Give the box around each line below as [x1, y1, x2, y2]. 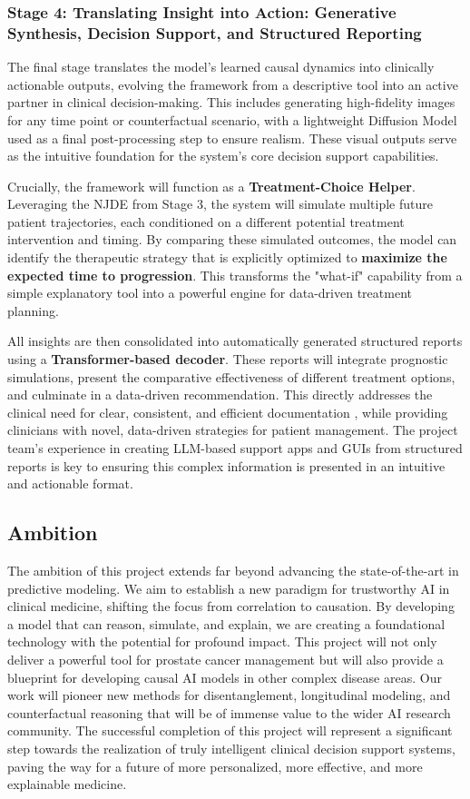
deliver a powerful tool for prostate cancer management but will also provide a [7, 649, 444, 668]
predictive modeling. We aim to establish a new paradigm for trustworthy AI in [7, 578, 450, 597]
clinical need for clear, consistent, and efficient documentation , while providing [7, 402, 448, 421]
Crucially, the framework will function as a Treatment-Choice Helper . [7, 176, 416, 195]
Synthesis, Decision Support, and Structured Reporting [7, 21, 422, 44]
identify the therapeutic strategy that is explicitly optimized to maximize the [7, 248, 447, 267]
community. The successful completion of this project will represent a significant [7, 721, 453, 740]
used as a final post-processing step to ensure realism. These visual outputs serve [7, 128, 457, 147]
